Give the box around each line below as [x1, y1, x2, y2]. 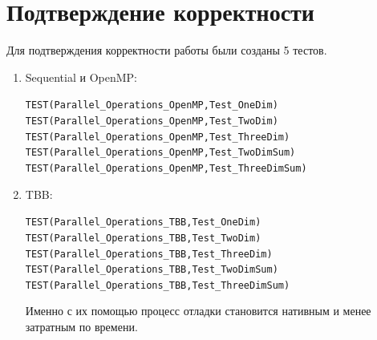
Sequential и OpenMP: [25, 68, 137, 85]
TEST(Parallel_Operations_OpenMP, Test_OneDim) [25, 99, 278, 111]
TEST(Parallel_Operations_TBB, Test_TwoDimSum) [25, 264, 278, 276]
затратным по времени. [25, 318, 138, 335]
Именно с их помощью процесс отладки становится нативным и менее [25, 302, 371, 319]
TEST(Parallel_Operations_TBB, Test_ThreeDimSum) [25, 279, 290, 291]
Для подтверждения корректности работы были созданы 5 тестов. [6, 42, 327, 59]
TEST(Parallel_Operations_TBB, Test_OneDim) [25, 217, 261, 229]
